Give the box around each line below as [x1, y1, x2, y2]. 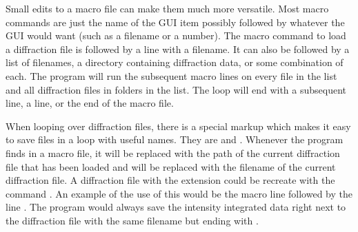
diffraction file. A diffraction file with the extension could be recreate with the [6, 173, 335, 187]
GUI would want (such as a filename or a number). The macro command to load [6, 28, 346, 43]
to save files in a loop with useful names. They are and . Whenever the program [6, 132, 344, 147]
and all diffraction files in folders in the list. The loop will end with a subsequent [6, 82, 346, 96]
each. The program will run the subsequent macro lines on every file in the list [6, 68, 337, 83]
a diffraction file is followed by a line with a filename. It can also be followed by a [6, 41, 350, 56]
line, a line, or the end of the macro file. [6, 96, 174, 110]
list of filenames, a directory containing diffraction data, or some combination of [6, 55, 344, 70]
